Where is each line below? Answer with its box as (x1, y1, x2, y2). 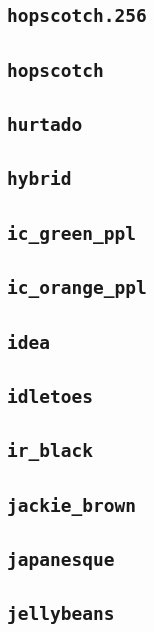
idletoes (7, 385, 93, 407)
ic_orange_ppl (7, 277, 147, 299)
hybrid (7, 168, 72, 190)
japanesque (7, 548, 115, 570)
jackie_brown (7, 494, 136, 516)
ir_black (7, 440, 93, 462)
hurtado (7, 114, 83, 136)
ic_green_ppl (7, 222, 136, 244)
